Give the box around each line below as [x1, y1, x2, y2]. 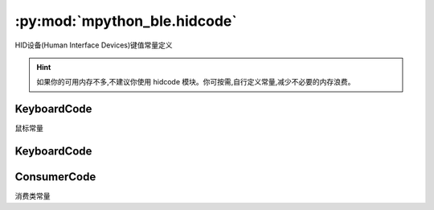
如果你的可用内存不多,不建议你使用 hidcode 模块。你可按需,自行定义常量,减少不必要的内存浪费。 [36, 77, 355, 87]
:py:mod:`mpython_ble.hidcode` [14, 12, 237, 30]
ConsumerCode [14, 170, 96, 184]
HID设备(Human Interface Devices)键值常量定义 [14, 40, 173, 50]
